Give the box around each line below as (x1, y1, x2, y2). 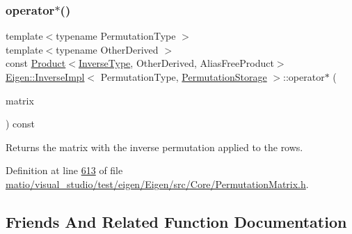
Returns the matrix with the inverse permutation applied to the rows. (6, 139, 303, 154)
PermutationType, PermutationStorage (100, 70, 267, 84)
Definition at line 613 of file (6, 163, 123, 178)
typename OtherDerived (56, 42, 159, 56)
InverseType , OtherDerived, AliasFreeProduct (78, 56, 274, 70)
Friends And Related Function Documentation (6, 210, 347, 232)
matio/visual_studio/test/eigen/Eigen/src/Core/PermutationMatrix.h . (6, 176, 309, 191)
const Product (6, 56, 66, 70)
